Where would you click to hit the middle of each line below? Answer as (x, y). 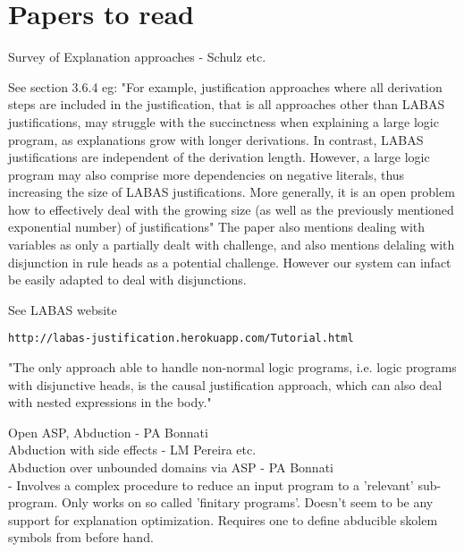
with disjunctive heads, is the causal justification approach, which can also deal (225, 384)
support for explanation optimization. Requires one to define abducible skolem (223, 519)
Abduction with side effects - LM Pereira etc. (132, 450)
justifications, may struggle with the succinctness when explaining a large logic (224, 121)
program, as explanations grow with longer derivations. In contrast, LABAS (216, 139)
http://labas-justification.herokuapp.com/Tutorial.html (181, 339)
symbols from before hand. (81, 537)
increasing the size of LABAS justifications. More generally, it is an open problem (232, 192)
